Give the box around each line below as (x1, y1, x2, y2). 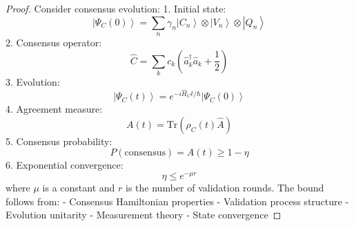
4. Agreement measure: (6, 102, 103, 116)
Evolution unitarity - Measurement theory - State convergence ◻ (6, 207, 282, 222)
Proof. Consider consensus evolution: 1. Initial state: (6, 1, 226, 15)
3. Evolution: (6, 74, 60, 88)
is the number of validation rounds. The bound (126, 180, 324, 194)
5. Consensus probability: (6, 133, 112, 148)
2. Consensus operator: (6, 35, 102, 49)
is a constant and (42, 180, 115, 194)
